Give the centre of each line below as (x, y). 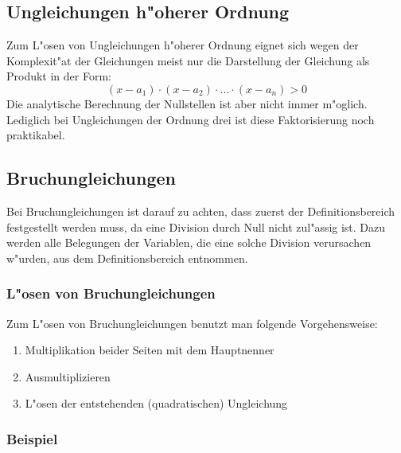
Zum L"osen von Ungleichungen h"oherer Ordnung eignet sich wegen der (183, 45)
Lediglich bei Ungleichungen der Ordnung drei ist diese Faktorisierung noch (191, 119)
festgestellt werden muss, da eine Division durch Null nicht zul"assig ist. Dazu (196, 226)
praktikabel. (36, 135)
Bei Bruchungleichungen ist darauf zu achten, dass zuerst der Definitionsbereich (201, 211)
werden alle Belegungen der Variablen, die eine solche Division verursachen (189, 242)
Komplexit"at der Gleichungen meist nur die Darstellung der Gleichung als (188, 60)
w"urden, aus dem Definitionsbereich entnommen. (127, 258)
